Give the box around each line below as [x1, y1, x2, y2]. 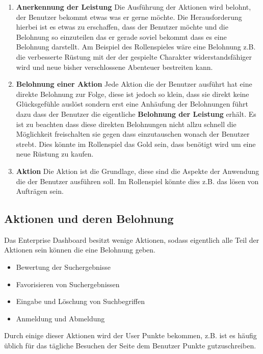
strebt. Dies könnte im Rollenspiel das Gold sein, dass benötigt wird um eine [16, 138, 256, 149]
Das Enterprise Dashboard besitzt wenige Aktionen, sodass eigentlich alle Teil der [4, 234, 259, 245]
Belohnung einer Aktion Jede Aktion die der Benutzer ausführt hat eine [16, 79, 252, 89]
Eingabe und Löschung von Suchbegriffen [16, 296, 145, 307]
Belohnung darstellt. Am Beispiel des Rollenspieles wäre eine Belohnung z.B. [16, 41, 256, 52]
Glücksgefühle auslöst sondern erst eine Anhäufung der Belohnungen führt [16, 98, 248, 109]
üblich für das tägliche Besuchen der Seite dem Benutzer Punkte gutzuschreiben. [4, 340, 256, 351]
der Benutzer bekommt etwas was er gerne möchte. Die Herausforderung [16, 11, 242, 22]
